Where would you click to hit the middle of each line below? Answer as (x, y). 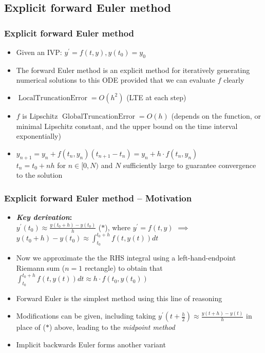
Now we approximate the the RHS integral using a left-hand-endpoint (126, 258)
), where (118, 227)
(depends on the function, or (216, 115)
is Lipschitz (40, 115)
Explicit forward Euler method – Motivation (98, 198)
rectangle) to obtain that (124, 268)
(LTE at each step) (156, 97)
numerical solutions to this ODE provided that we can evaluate (116, 80)
